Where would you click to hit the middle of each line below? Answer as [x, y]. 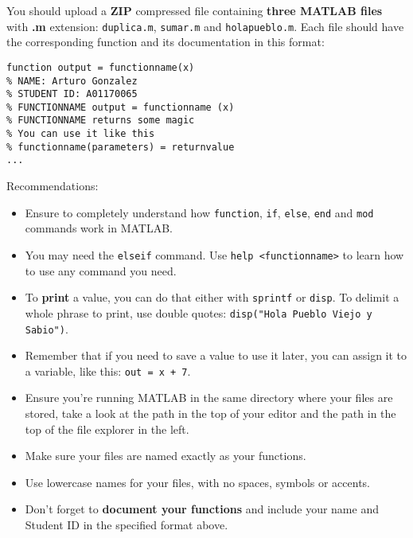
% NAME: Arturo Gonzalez [72, 81]
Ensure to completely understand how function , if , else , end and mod [199, 212]
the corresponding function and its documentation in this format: [166, 42]
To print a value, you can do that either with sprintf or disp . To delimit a [212, 297]
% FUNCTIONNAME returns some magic [101, 121]
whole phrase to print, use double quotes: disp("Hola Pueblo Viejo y [199, 312]
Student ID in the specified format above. [127, 524]
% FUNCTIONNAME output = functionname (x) [121, 107]
